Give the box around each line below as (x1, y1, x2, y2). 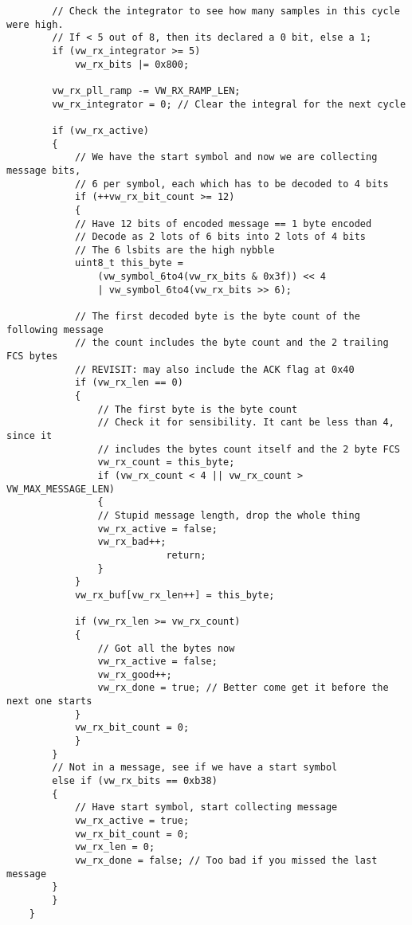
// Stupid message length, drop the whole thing (97, 509, 360, 521)
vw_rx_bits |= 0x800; (74, 58, 190, 70)
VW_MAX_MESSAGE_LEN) (6, 483, 116, 495)
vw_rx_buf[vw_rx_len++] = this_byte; (74, 589, 275, 601)
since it (6, 430, 53, 441)
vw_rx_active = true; (74, 815, 190, 827)
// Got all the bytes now (97, 642, 235, 654)
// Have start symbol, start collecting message (74, 802, 338, 813)
